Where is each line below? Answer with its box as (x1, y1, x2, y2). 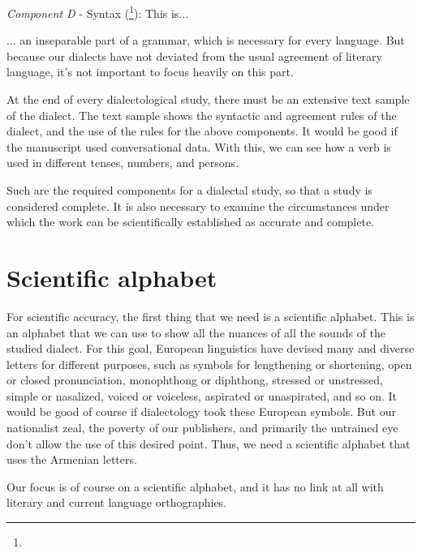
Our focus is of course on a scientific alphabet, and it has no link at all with (6, 478, 384, 495)
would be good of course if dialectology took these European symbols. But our (6, 403, 396, 420)
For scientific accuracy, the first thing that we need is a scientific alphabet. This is (6, 307, 415, 324)
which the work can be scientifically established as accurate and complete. (6, 213, 375, 230)
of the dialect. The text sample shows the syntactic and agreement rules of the (6, 106, 397, 123)
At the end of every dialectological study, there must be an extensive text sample (6, 91, 410, 108)
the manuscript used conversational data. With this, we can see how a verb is (6, 138, 391, 155)
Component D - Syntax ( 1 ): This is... (6, 2, 189, 21)
